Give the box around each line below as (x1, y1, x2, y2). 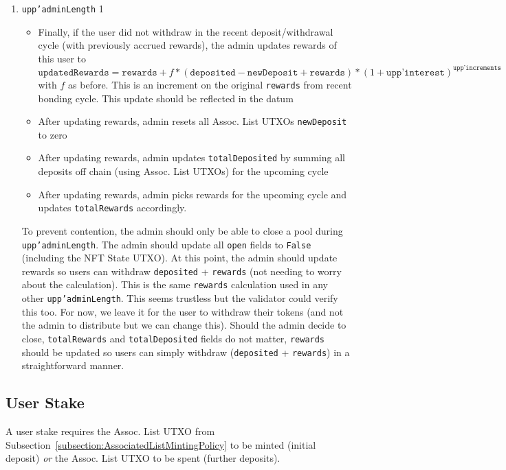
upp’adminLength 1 (21, 1, 104, 15)
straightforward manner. (21, 358, 124, 373)
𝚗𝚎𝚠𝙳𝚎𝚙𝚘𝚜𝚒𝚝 (247, 67, 298, 78)
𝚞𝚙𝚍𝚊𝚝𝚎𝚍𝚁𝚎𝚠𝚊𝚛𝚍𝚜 (38, 67, 109, 78)
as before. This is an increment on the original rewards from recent (68, 77, 352, 91)
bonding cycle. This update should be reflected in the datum (38, 91, 294, 105)
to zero (38, 127, 67, 141)
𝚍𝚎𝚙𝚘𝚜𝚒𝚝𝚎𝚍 (190, 67, 236, 78)
